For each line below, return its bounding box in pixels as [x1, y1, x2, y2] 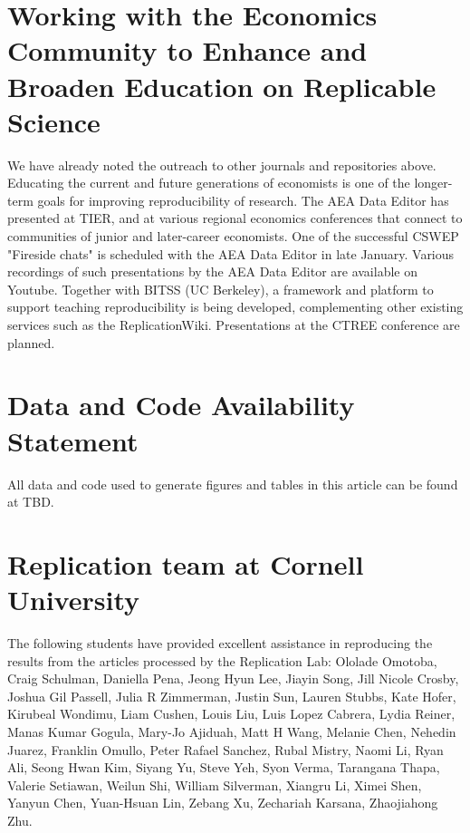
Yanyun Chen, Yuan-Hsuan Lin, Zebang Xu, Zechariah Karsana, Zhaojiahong [7, 793, 438, 812]
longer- [414, 173, 453, 192]
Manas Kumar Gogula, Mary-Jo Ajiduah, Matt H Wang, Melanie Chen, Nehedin [7, 722, 456, 741]
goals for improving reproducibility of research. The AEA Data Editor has [37, 190, 449, 209]
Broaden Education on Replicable [7, 67, 436, 104]
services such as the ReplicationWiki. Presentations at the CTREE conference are [7, 315, 460, 334]
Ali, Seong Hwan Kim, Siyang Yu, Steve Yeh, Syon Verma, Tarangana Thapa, [7, 758, 440, 777]
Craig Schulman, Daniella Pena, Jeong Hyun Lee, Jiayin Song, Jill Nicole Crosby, [7, 669, 459, 688]
